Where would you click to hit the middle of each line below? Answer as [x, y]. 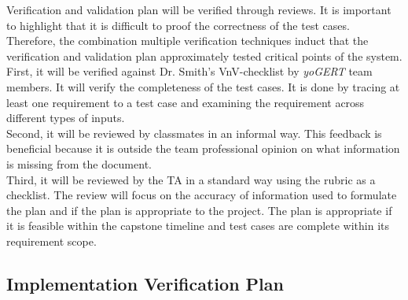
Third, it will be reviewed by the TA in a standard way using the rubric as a [191, 179]
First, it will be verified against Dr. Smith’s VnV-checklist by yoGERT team [189, 71]
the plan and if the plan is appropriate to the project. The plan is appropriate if [199, 210]
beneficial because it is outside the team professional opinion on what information [203, 148]
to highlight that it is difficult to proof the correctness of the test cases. [178, 25]
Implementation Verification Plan [145, 283]
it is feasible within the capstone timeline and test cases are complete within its [198, 226]
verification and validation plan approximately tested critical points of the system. [204, 56]
